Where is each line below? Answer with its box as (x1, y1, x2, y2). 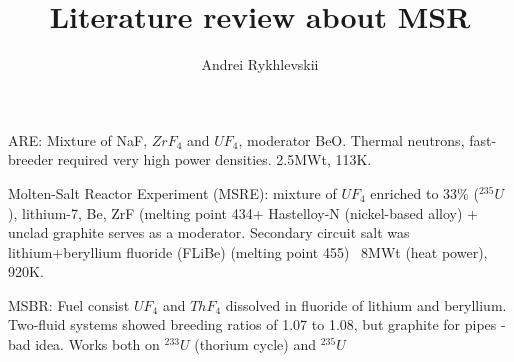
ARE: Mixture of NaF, (8, 129, 148, 150)
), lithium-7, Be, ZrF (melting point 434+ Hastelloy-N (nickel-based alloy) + (8, 202, 478, 223)
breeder (8, 149, 54, 170)
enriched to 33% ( (370, 182, 479, 203)
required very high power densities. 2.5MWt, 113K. (57, 149, 372, 170)
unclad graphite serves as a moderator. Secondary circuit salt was (8, 222, 410, 243)
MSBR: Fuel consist (8, 294, 130, 315)
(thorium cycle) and (194, 334, 316, 355)
